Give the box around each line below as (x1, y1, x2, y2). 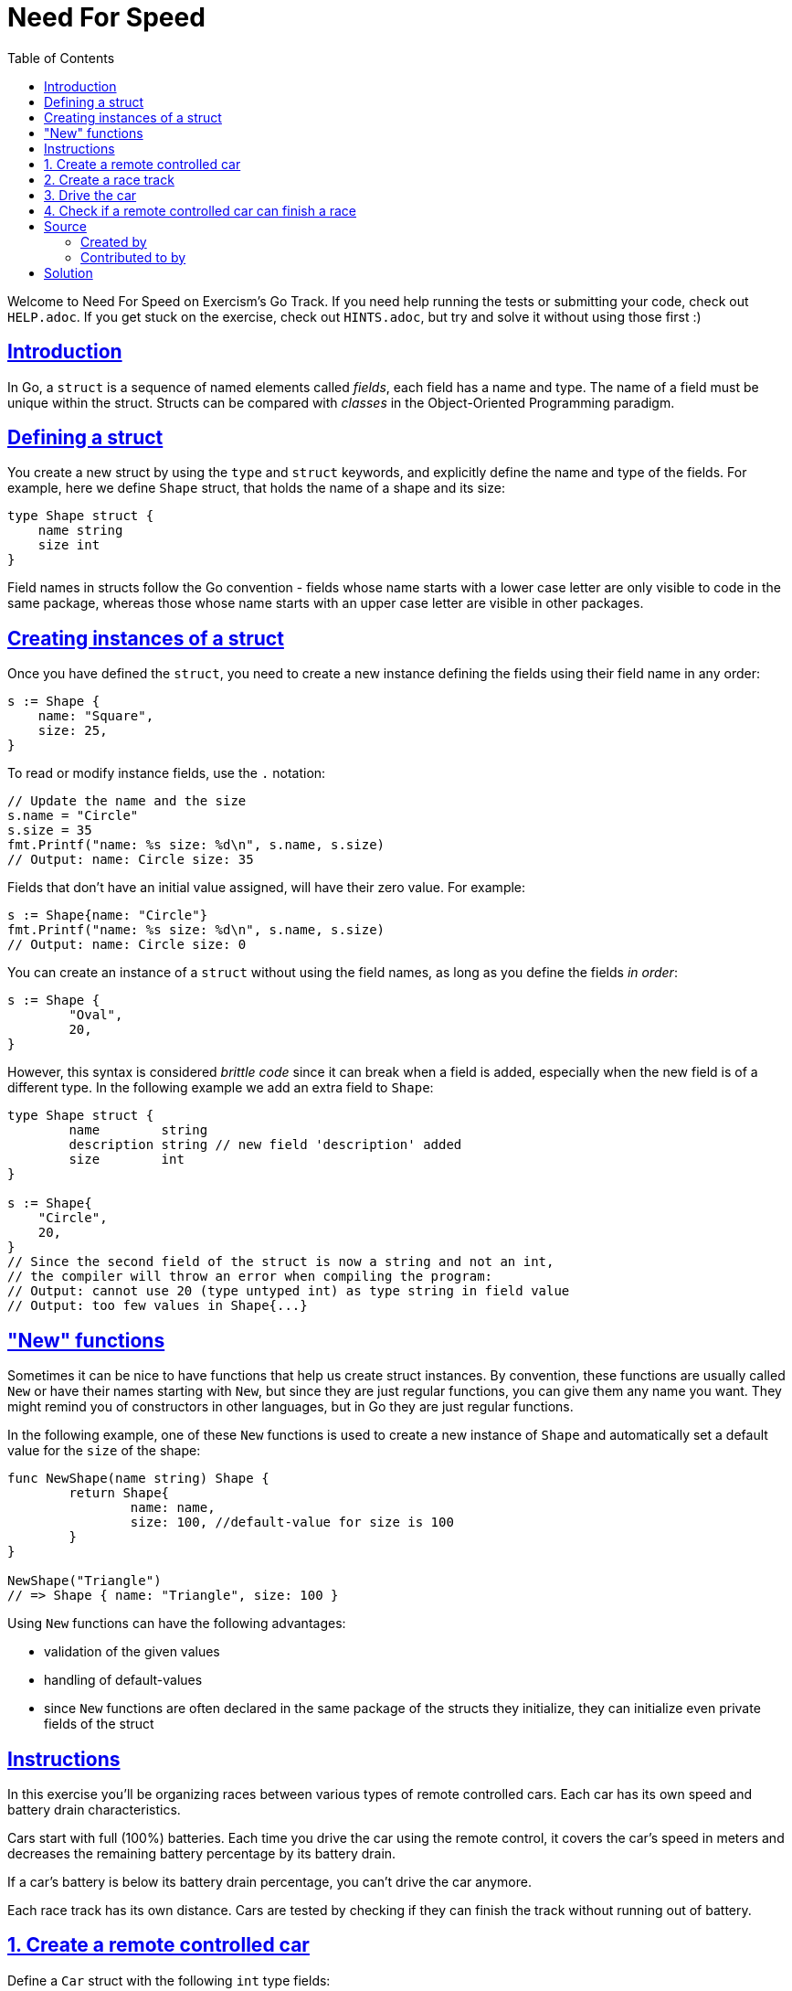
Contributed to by (80, 249, 186, 265)
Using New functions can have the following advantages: (7, 1615, 346, 1632)
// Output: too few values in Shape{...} (7, 1298, 308, 1314)
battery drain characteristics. (7, 1801, 181, 1817)
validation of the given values (44, 1644, 220, 1660)
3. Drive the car (44, 186, 137, 203)
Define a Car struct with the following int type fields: (7, 1972, 331, 1988)
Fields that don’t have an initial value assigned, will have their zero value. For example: (7, 879, 526, 896)
